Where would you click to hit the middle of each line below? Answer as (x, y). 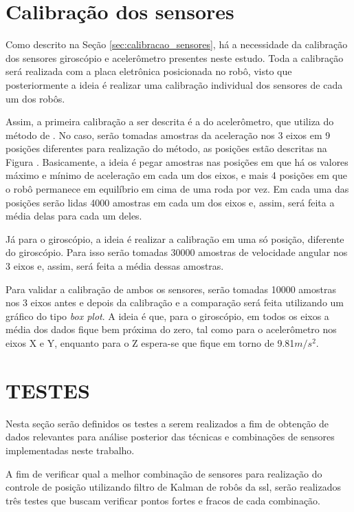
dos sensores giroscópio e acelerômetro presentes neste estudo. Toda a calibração (175, 57)
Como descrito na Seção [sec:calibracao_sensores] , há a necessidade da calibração (177, 44)
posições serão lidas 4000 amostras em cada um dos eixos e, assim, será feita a (170, 202)
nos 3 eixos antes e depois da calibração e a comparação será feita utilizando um (175, 302)
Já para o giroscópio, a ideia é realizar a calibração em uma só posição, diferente (175, 238)
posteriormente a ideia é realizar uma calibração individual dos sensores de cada (174, 84)
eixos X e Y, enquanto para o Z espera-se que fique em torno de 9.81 (150, 343)
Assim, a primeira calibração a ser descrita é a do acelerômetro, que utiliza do (170, 121)
